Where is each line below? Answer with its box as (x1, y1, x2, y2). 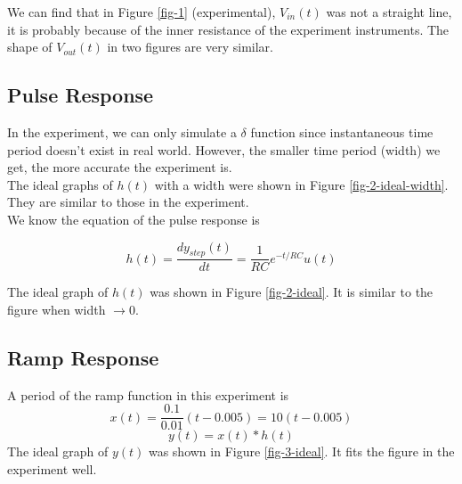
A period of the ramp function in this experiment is (7, 385, 289, 404)
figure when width (7, 299, 106, 318)
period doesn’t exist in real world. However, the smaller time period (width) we (7, 140, 441, 159)
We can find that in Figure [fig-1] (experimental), (7, 3, 276, 21)
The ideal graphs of (7, 175, 113, 193)
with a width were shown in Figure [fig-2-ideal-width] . (154, 175, 449, 193)
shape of (7, 37, 53, 56)
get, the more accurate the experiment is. (7, 158, 232, 176)
